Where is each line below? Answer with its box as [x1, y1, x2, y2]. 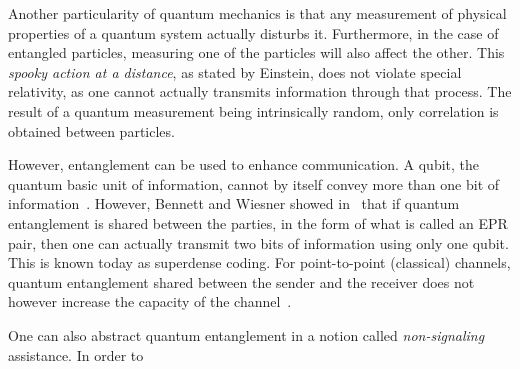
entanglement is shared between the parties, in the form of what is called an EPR [8, 212, 508, 233]
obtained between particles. [8, 120, 175, 141]
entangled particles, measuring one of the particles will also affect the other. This [8, 42, 505, 63]
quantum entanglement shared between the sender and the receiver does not [8, 271, 475, 292]
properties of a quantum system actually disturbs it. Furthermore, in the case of [8, 22, 499, 43]
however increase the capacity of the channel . [8, 291, 292, 312]
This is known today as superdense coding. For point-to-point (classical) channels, [8, 252, 511, 273]
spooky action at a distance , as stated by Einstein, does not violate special [8, 61, 462, 82]
